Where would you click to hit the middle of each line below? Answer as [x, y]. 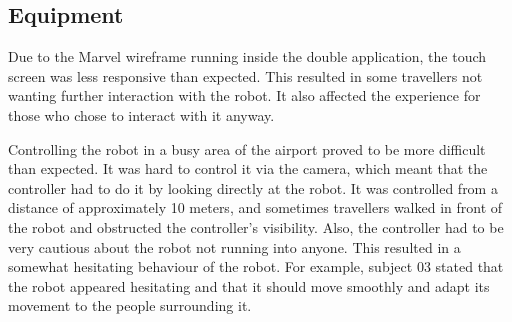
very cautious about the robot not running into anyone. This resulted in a [234, 246]
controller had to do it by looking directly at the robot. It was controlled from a [253, 187]
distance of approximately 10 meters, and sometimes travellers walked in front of [255, 207]
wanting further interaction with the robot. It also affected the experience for [244, 95]
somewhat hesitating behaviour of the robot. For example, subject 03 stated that [256, 266]
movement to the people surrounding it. [130, 305]
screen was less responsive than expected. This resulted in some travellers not [245, 75]
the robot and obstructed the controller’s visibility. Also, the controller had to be [256, 226]
